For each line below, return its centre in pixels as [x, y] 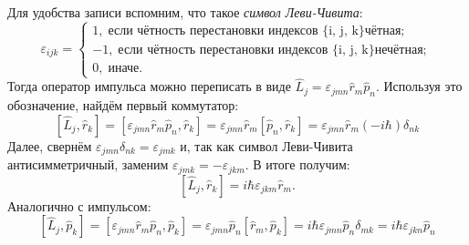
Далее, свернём [50, 145]
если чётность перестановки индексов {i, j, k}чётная [255, 31]
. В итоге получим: [297, 164]
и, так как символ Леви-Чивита [266, 145]
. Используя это [419, 86]
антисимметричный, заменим [88, 164]
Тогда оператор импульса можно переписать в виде [149, 86]
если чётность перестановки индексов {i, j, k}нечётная [271, 50]
